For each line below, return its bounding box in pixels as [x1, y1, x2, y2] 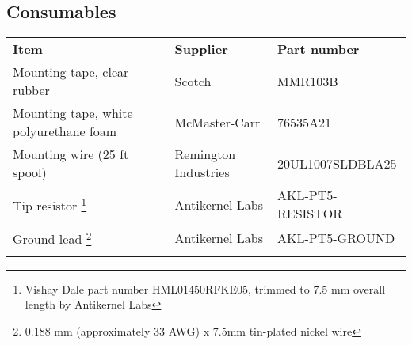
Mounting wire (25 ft [13, 145, 129, 164]
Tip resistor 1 [13, 194, 87, 215]
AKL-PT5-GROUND [277, 228, 395, 247]
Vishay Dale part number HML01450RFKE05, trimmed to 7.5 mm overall [25, 280, 386, 297]
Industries [174, 163, 230, 182]
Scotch [174, 71, 212, 90]
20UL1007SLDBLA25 [277, 154, 397, 172]
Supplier [174, 40, 228, 59]
